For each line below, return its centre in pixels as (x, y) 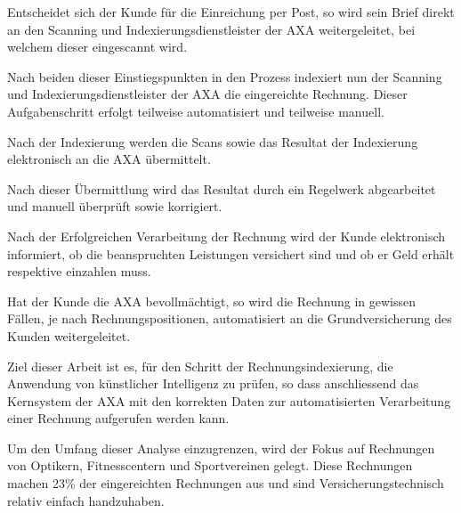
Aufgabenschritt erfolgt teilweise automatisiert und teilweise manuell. (196, 111)
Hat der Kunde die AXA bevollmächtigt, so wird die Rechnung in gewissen (211, 301)
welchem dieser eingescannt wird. (97, 47)
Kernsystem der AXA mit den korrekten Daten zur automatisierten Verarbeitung (229, 400)
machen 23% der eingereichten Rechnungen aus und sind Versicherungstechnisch (226, 483)
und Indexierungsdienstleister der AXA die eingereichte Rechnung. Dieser (207, 94)
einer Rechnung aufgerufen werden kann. (118, 418)
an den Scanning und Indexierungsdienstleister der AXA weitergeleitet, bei (211, 29)
